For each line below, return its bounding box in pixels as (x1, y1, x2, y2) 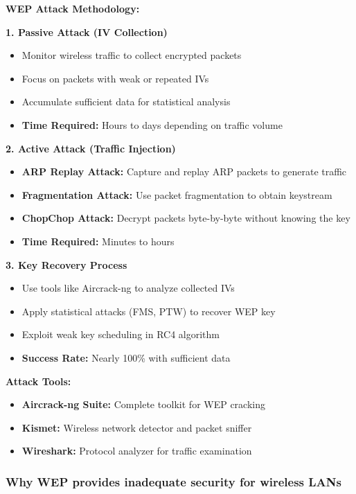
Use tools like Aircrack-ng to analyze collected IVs (21, 281, 235, 295)
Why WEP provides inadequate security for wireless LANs (6, 473, 341, 490)
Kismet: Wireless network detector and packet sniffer (21, 420, 252, 434)
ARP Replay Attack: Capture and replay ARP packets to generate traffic (21, 164, 347, 179)
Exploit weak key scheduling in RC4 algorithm (21, 327, 220, 342)
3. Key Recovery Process (6, 257, 127, 272)
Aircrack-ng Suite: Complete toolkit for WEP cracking (21, 397, 265, 412)
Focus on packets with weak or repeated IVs (21, 71, 209, 85)
